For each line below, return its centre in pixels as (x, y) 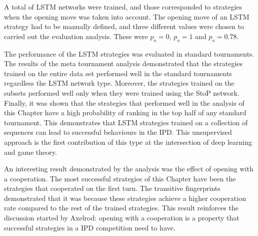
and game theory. (30, 152)
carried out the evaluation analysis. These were (76, 36)
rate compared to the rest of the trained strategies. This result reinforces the (121, 208)
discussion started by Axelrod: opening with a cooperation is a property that (122, 218)
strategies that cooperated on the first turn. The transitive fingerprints (112, 188)
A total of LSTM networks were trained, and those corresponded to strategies (123, 7)
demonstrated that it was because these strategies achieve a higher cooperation (125, 198)
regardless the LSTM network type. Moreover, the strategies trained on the (119, 83)
